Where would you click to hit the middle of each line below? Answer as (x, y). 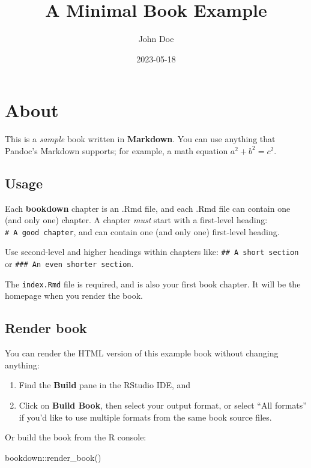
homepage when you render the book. (74, 295)
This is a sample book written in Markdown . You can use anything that (140, 139)
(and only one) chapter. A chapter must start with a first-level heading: (136, 220)
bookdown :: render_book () (53, 457)
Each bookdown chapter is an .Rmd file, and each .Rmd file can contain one (148, 208)
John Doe (156, 39)
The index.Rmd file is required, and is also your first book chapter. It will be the (153, 283)
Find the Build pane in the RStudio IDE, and (105, 385)
